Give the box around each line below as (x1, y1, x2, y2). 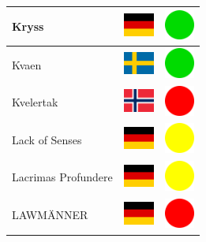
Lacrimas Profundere (12, 169, 113, 185)
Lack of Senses (12, 131, 82, 147)
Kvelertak (12, 94, 58, 110)
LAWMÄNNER (12, 207, 88, 223)
